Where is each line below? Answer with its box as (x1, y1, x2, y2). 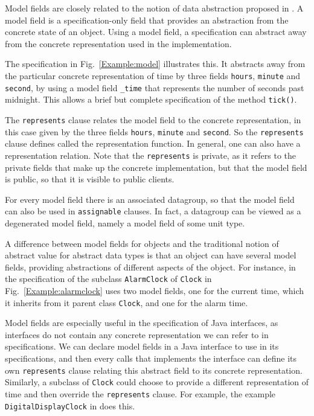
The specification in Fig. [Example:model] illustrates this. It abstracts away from (5, 57, 306, 70)
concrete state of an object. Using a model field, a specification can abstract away (5, 25, 307, 38)
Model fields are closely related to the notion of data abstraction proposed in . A (5, 2, 304, 14)
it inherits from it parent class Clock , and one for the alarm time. (5, 296, 248, 309)
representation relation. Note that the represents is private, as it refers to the (5, 149, 296, 161)
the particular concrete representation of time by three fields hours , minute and (5, 69, 301, 82)
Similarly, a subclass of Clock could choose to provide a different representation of (5, 376, 309, 388)
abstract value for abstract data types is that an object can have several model (5, 249, 296, 261)
